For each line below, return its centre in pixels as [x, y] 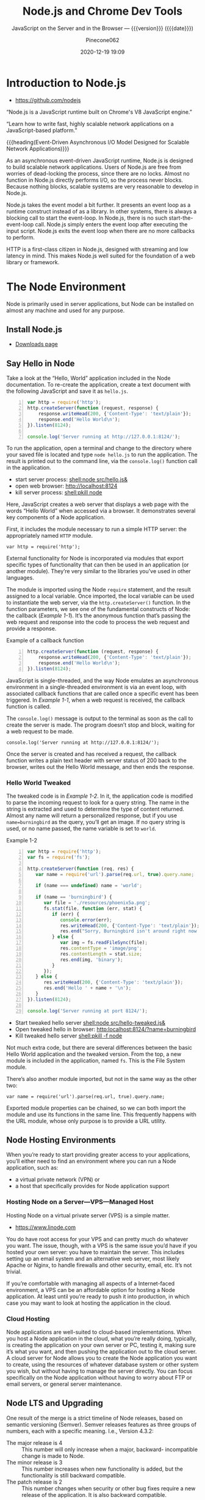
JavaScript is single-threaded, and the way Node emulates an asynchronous [103, 680]
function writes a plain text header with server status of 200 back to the [97, 760]
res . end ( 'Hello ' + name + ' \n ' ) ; [88, 988]
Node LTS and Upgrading [55, 1403]
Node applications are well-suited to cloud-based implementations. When [99, 1332]
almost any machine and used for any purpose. [66, 310]
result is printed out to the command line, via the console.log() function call [102, 461]
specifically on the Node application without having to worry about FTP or [99, 1377]
